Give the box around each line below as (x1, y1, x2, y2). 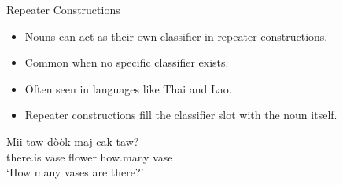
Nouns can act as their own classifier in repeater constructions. (24, 27, 328, 44)
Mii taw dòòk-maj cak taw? (6, 132, 139, 149)
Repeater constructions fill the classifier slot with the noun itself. (24, 107, 337, 123)
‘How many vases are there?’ (6, 164, 144, 180)
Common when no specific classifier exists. (24, 54, 229, 71)
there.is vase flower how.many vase (6, 148, 173, 165)
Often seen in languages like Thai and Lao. (24, 80, 232, 96)
